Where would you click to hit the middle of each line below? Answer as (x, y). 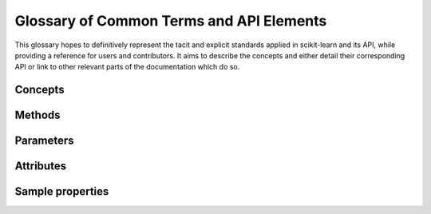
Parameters (44, 141)
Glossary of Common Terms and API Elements (171, 21)
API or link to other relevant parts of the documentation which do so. (127, 67)
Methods (38, 115)
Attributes (41, 166)
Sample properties (62, 192)
